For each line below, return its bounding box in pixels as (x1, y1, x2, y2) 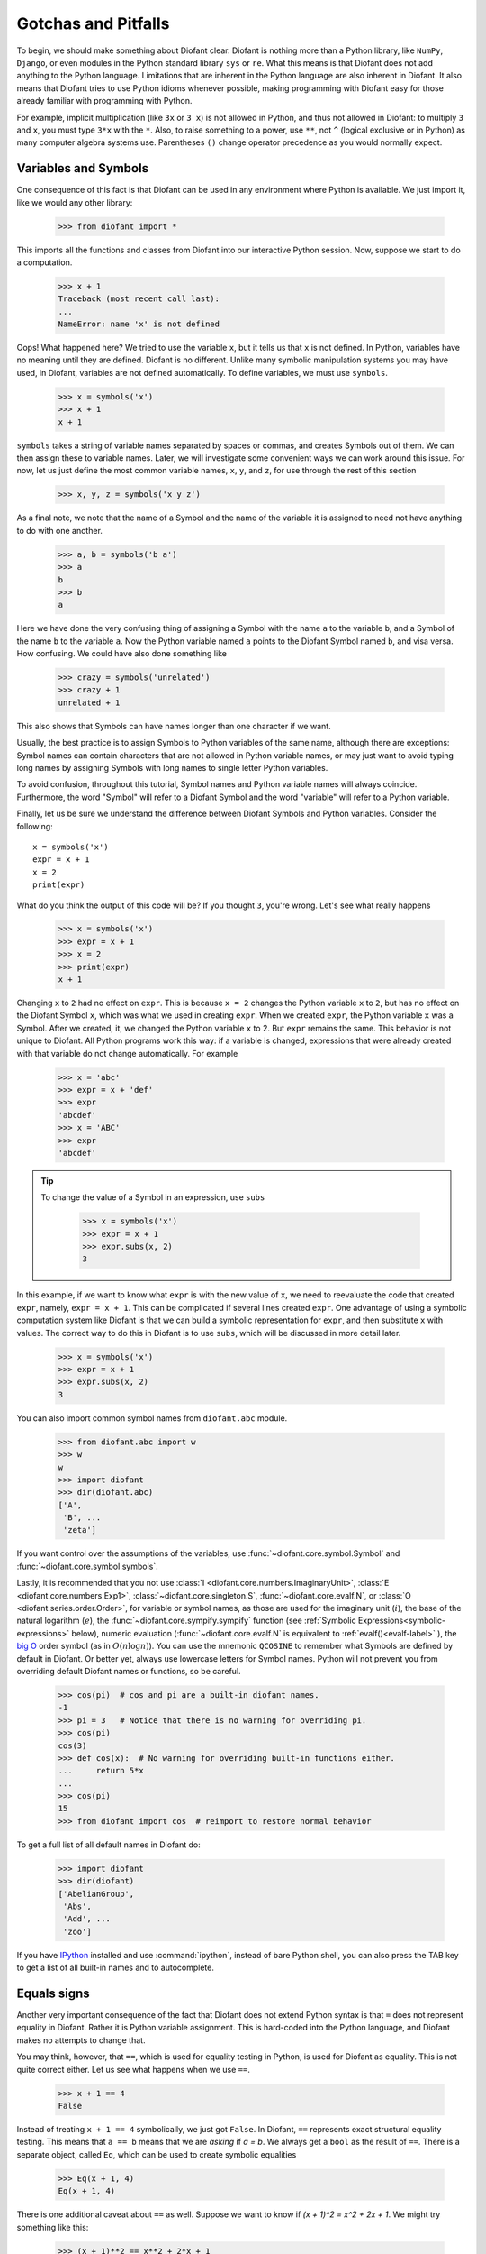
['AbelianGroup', (58, 1889, 135, 1899)
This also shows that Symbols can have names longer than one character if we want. (16, 720, 332, 731)
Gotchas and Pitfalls (16, 14, 170, 33)
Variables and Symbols (16, 160, 148, 176)
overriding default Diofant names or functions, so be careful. (16, 1665, 242, 1676)
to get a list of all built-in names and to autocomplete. (16, 1962, 215, 1974)
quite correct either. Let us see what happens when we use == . (16, 2064, 251, 2075)
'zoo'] (63, 1926, 92, 1937)
